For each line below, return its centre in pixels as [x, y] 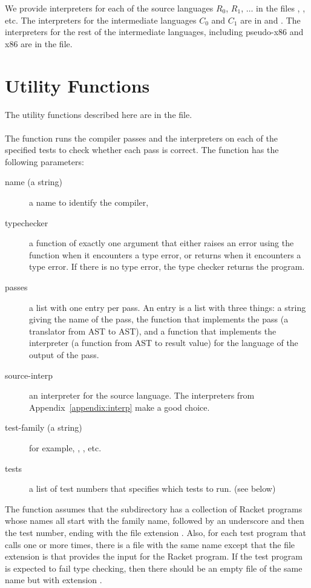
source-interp [29, 375]
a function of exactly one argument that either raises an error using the [162, 243]
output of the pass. [64, 354]
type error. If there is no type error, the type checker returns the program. [167, 266]
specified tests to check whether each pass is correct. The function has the [142, 150]
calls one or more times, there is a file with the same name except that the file [150, 544]
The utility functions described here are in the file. [99, 114]
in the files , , [281, 8]
